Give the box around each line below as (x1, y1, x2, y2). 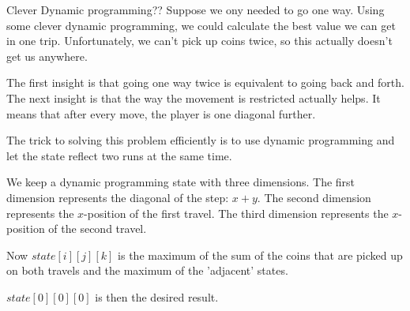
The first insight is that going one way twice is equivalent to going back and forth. (6, 74, 404, 91)
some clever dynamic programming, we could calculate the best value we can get (6, 17, 396, 33)
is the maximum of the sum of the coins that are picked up (118, 246, 403, 263)
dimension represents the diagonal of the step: (6, 189, 229, 205)
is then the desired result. (95, 288, 219, 305)
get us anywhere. (6, 47, 88, 64)
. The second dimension (257, 189, 371, 205)
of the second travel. (48, 220, 147, 237)
